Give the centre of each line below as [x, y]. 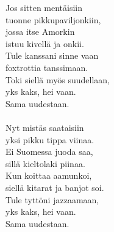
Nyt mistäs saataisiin [45, 127]
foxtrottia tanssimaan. [47, 67]
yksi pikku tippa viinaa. [50, 139]
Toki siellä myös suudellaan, [58, 79]
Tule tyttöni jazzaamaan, [52, 199]
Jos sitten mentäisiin [44, 7]
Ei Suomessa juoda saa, [49, 152]
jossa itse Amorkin [40, 32]
